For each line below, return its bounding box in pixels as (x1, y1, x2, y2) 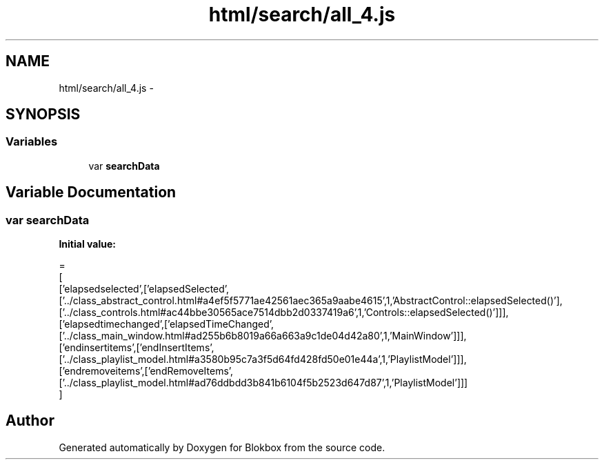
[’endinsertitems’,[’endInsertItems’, (59, 342, 214, 354)
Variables (6, 135, 58, 149)
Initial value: (59, 238, 116, 250)
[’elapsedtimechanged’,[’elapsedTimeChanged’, (59, 318, 274, 330)
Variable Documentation (6, 184, 177, 201)
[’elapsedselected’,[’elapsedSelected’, (59, 283, 230, 295)
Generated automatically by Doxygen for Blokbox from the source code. (59, 441, 385, 453)
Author (6, 412, 54, 430)
